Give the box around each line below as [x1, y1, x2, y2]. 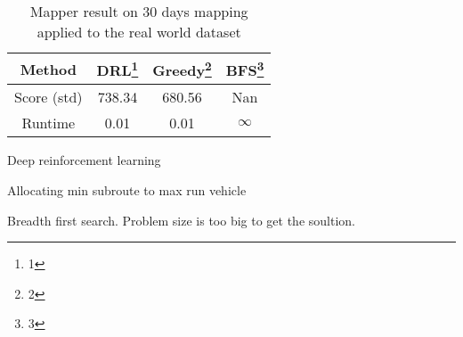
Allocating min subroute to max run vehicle [7, 180, 247, 199]
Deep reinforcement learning [7, 151, 161, 169]
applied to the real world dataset [37, 21, 241, 42]
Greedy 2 [152, 57, 212, 81]
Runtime [21, 112, 76, 134]
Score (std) [14, 86, 83, 108]
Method [20, 58, 77, 79]
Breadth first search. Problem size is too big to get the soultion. [7, 210, 355, 229]
